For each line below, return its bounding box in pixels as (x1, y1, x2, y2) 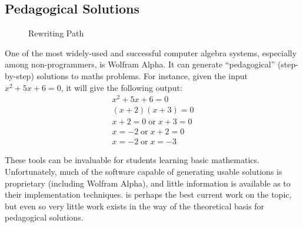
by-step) (5, 69, 34, 82)
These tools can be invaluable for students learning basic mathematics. (5, 154, 259, 166)
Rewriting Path (28, 27, 84, 39)
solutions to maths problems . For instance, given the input (36, 69, 248, 82)
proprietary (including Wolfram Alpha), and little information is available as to (5, 177, 291, 189)
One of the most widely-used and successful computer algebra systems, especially (5, 46, 297, 59)
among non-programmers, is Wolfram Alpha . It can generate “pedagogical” (5, 58, 275, 70)
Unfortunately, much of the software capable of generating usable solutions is (5, 165, 282, 177)
